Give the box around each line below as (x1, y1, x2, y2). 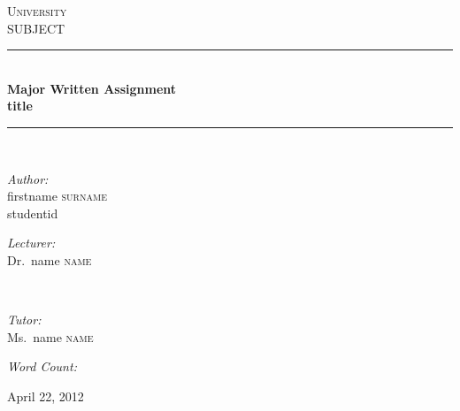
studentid (7, 203, 58, 222)
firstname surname (7, 186, 107, 205)
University (7, 2, 67, 19)
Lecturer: (7, 233, 56, 252)
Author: (7, 169, 49, 187)
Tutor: (7, 310, 42, 329)
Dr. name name (7, 250, 92, 269)
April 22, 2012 (7, 386, 84, 405)
